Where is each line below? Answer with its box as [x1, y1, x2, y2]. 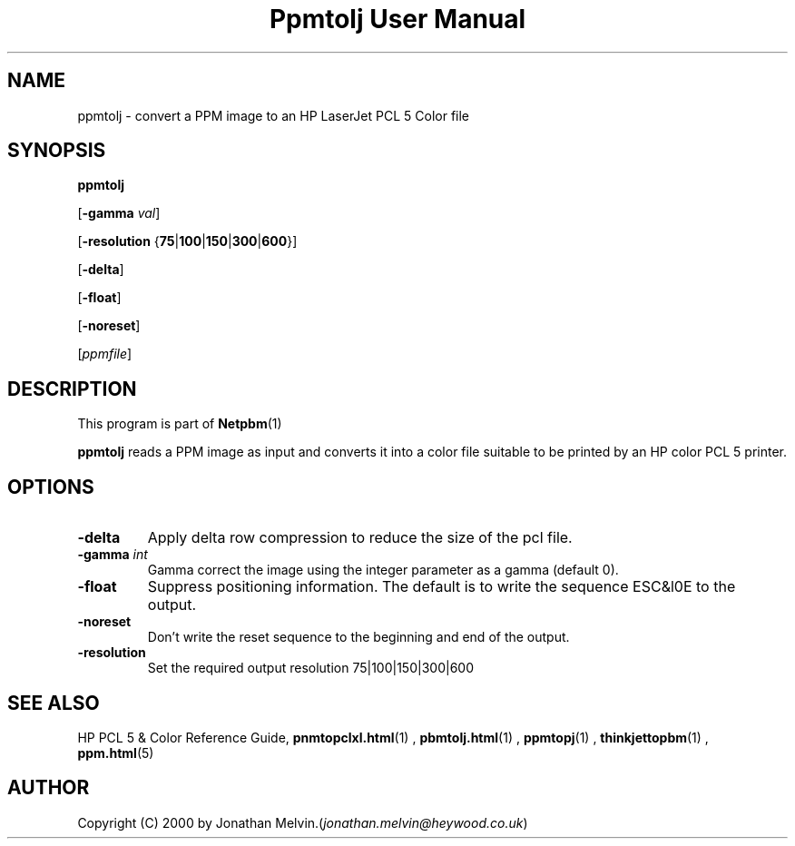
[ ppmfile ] [77, 346, 132, 362]
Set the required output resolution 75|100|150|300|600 [147, 660, 474, 676]
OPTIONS [7, 475, 94, 498]
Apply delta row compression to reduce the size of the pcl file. [147, 528, 573, 547]
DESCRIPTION [7, 377, 137, 400]
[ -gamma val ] [77, 205, 161, 221]
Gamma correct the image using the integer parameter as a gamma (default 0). [147, 562, 619, 578]
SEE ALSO [7, 691, 100, 714]
